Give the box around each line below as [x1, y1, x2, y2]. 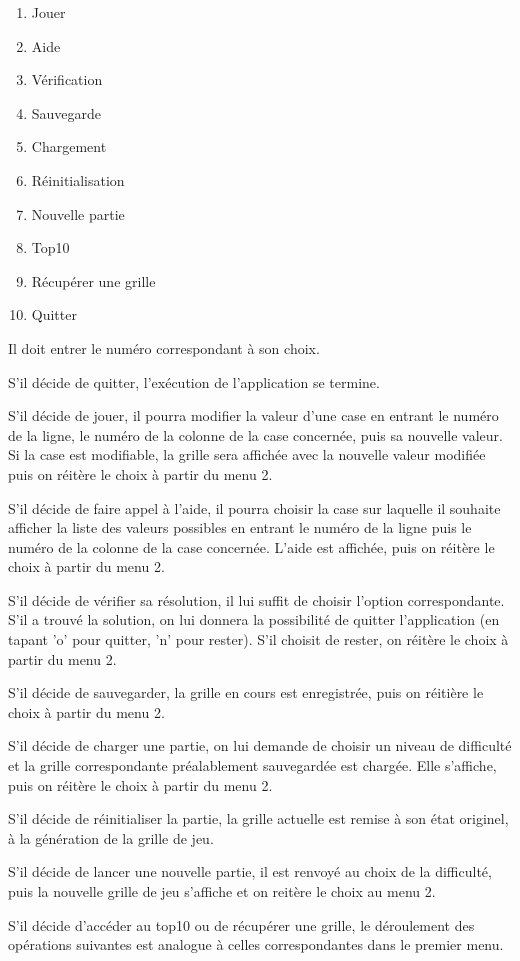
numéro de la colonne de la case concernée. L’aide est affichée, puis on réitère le [8, 536, 495, 557]
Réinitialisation [31, 169, 125, 190]
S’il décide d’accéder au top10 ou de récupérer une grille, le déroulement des [8, 914, 475, 935]
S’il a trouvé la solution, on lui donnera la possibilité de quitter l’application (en [8, 609, 500, 630]
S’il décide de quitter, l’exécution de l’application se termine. [8, 371, 380, 392]
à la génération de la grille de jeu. [8, 827, 214, 848]
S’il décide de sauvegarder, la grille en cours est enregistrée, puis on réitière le [8, 682, 484, 703]
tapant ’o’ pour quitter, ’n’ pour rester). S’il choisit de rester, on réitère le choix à [8, 629, 509, 650]
